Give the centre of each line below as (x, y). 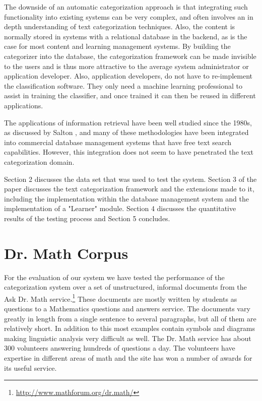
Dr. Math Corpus (66, 253)
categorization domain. (39, 161)
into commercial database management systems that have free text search (118, 142)
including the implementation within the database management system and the (126, 198)
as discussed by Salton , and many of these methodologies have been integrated (126, 132)
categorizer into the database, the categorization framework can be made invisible (130, 56)
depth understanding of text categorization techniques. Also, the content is (120, 26)
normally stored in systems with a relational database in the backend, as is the (126, 36)
